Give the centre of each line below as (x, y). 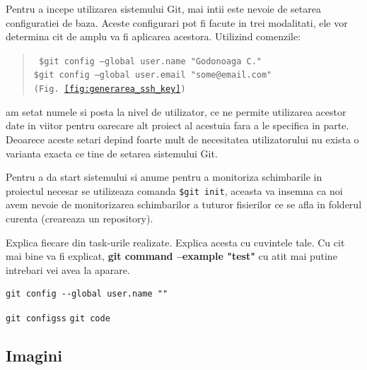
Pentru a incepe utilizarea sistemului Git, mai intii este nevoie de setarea (163, 8)
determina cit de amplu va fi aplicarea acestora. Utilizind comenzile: (153, 36)
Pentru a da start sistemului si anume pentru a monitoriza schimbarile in (164, 177)
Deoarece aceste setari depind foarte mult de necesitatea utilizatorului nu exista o (182, 139)
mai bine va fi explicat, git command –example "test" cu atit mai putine (171, 256)
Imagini (34, 355)
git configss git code (58, 318)
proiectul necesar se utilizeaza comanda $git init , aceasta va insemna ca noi (174, 190)
